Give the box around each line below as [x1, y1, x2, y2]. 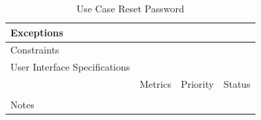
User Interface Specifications [10, 60, 130, 74]
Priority [180, 77, 214, 91]
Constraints [10, 43, 59, 57]
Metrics [139, 77, 171, 91]
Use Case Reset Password [76, 1, 184, 15]
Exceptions [10, 25, 64, 39]
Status [223, 77, 251, 91]
